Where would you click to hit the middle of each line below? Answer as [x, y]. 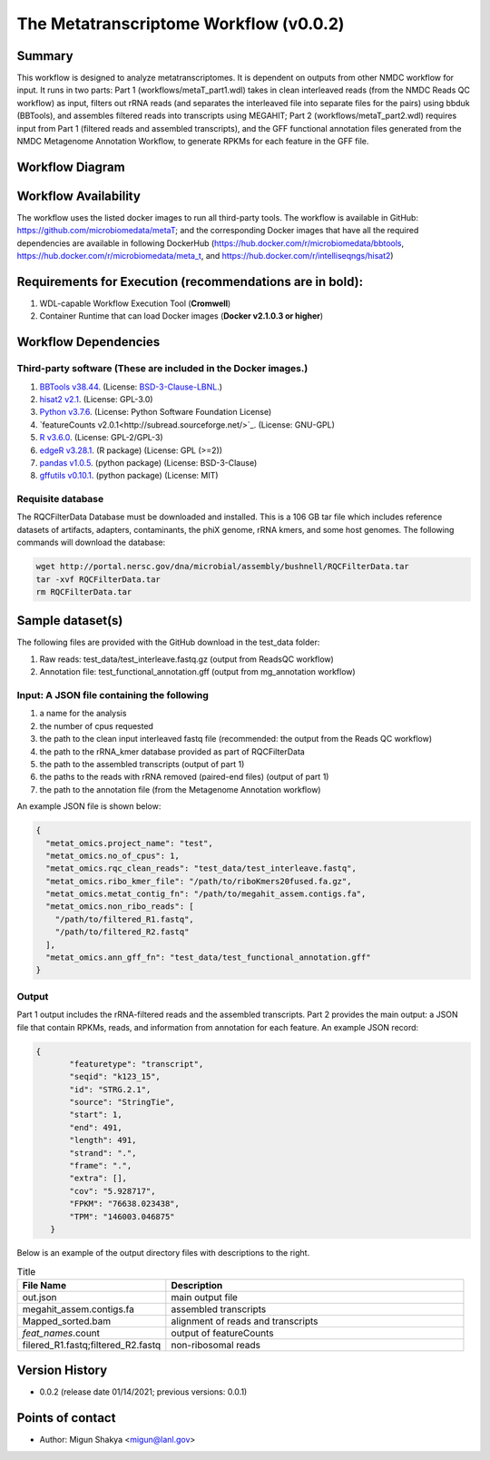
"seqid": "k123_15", [115, 1077]
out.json [39, 1297]
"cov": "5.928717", [113, 1191]
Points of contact [66, 1418]
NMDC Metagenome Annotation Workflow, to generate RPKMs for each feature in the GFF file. [193, 142]
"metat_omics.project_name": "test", [129, 843]
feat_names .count [61, 1333]
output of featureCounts [222, 1333]
